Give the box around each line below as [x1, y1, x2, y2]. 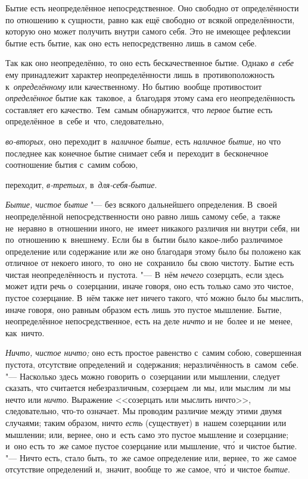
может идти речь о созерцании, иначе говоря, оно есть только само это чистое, [5, 280, 294, 292]
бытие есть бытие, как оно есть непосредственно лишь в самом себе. [5, 36, 257, 49]
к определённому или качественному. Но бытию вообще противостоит [5, 80, 262, 92]
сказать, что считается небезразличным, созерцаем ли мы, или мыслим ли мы [5, 381, 291, 394]
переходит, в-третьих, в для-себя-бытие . [5, 178, 157, 190]
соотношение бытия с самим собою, [5, 158, 138, 171]
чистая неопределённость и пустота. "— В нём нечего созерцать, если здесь [5, 268, 284, 280]
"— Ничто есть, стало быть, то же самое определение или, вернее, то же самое [5, 451, 297, 464]
